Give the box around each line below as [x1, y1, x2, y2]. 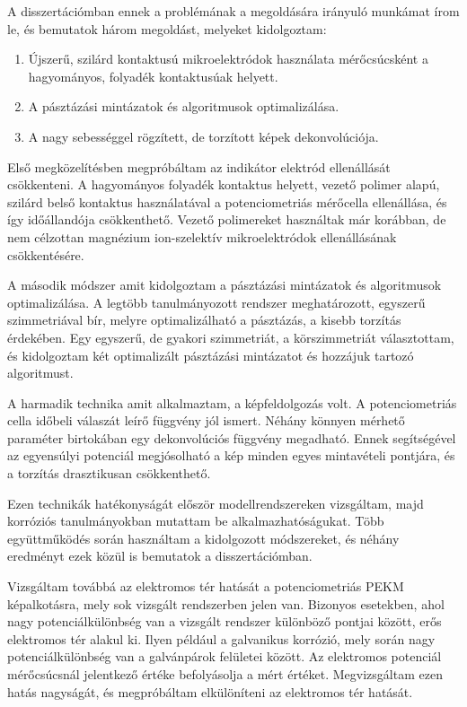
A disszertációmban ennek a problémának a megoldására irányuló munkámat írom [7, 2, 460, 20]
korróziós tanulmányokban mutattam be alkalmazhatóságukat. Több [7, 511, 384, 530]
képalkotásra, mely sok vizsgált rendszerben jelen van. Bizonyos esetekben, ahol [7, 594, 445, 613]
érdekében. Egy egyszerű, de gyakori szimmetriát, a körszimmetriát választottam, [7, 327, 454, 346]
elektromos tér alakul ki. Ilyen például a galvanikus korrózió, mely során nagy [7, 629, 436, 648]
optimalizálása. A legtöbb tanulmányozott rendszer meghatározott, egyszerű [7, 292, 426, 311]
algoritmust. [7, 363, 74, 382]
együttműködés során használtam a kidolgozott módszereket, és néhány [7, 528, 400, 547]
